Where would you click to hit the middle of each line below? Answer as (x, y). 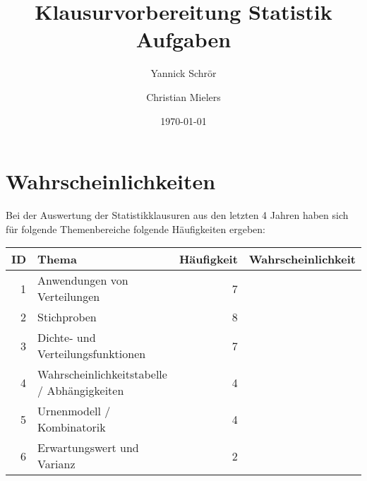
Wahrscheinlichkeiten (111, 181)
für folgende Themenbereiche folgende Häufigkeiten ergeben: (136, 228)
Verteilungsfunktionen (92, 354)
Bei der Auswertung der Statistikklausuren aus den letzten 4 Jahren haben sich (177, 215)
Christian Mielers (183, 96)
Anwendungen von (83, 280)
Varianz (56, 464)
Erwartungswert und (88, 448)
